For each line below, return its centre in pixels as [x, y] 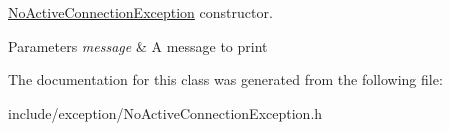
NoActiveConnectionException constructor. [140, 12]
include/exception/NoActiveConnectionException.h [165, 112]
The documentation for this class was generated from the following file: [225, 79]
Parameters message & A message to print [138, 45]
